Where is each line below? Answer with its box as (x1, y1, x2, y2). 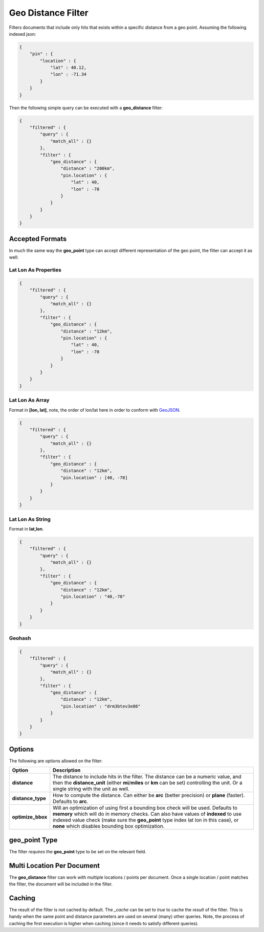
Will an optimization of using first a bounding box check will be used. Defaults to (52, 804, 238, 811)
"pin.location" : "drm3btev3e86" (60, 703, 141, 709)
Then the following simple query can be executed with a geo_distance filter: (9, 105, 163, 111)
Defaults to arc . (52, 798, 88, 805)
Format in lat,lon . (9, 526, 44, 532)
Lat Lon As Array (9, 397, 50, 403)
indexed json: (9, 31, 36, 37)
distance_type (12, 795, 46, 802)
